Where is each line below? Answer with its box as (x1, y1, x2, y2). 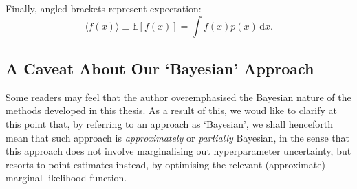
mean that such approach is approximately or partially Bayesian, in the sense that (6, 130, 349, 144)
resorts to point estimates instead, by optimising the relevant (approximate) (6, 157, 325, 171)
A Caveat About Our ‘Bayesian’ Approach (6, 57, 314, 78)
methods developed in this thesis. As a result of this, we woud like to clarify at (6, 103, 338, 118)
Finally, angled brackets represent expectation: (6, 1, 202, 15)
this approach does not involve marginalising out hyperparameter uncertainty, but (6, 144, 351, 158)
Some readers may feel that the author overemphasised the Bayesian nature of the (6, 89, 351, 104)
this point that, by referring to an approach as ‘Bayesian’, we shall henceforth (6, 116, 333, 131)
